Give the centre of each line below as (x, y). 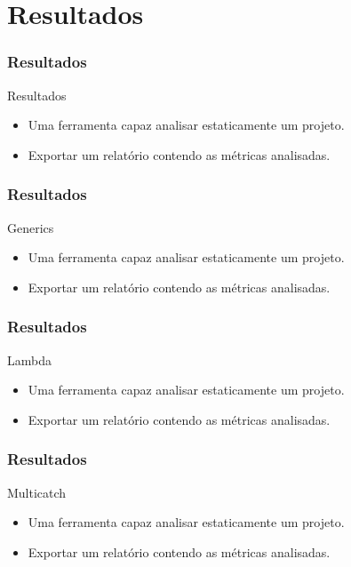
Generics (31, 227)
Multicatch (37, 492)
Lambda (29, 359)
